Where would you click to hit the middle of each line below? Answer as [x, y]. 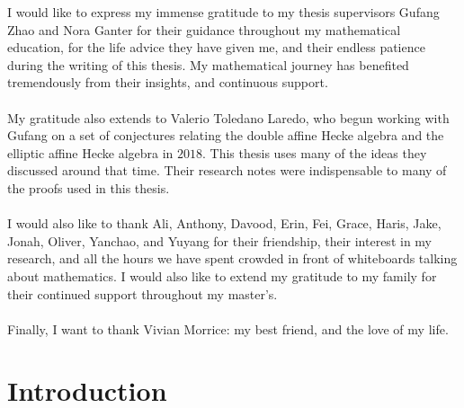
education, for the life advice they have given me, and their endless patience [216, 47]
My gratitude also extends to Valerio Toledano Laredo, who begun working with [228, 117]
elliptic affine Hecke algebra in [90, 152]
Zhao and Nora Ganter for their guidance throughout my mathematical [204, 29]
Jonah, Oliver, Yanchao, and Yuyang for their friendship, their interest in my [219, 240]
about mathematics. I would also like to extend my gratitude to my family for [222, 275]
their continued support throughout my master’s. [143, 293]
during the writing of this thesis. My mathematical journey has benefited [208, 64]
